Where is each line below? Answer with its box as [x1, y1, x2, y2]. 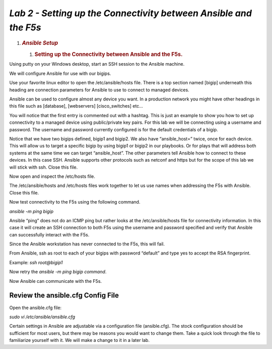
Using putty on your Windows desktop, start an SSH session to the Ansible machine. [9, 61, 185, 67]
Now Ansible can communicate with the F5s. [9, 278, 102, 284]
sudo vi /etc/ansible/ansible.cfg [9, 314, 76, 320]
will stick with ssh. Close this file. [9, 164, 78, 170]
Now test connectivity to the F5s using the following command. [9, 199, 141, 205]
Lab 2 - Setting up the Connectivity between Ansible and [9, 8, 252, 19]
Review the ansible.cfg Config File [9, 291, 119, 300]
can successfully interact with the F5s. [9, 231, 90, 237]
